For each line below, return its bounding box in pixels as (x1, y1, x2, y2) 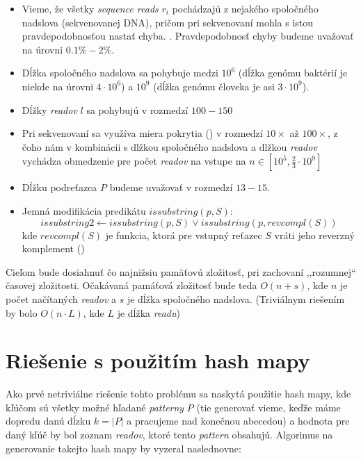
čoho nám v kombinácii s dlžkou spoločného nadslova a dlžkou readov (22, 139, 317, 154)
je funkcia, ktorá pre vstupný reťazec (105, 227, 262, 242)
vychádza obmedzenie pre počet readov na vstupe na (22, 154, 246, 168)
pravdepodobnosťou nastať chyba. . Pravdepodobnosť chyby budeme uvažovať (22, 28, 354, 43)
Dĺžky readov (22, 102, 77, 117)
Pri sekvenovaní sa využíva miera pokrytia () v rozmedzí (22, 126, 263, 140)
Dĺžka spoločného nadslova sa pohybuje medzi (22, 65, 218, 80)
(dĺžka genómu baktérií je (238, 65, 348, 80)
